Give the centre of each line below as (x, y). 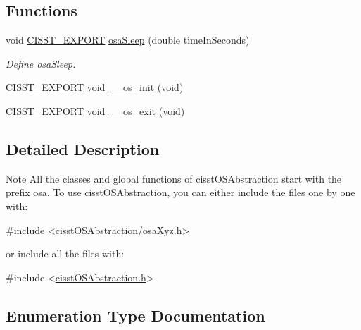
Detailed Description (83, 148)
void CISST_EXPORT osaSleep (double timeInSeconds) (128, 40)
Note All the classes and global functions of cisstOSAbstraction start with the (174, 178)
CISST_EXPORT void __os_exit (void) (95, 110)
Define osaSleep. (41, 63)
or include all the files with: (65, 253)
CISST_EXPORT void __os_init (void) (95, 87)
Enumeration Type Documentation (135, 315)
